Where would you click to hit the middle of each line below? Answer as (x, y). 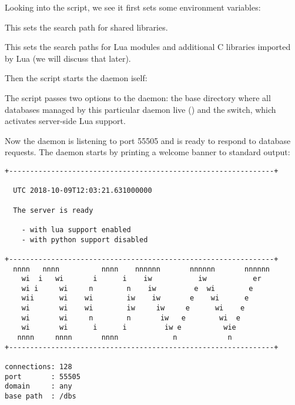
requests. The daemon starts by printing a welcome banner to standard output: (147, 152)
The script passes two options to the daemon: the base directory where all (138, 97)
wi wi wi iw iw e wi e (133, 308)
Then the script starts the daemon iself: (76, 78)
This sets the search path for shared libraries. (86, 27)
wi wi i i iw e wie (129, 328)
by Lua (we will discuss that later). (68, 58)
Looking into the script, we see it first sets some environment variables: (133, 7)
